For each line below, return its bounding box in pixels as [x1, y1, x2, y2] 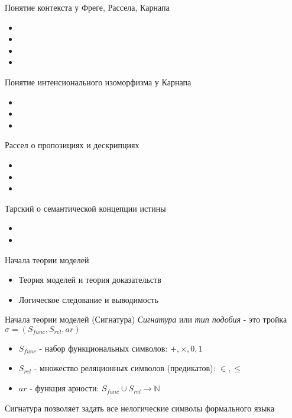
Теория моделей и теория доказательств [18, 273, 161, 286]
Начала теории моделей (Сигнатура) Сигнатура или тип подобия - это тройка [5, 313, 287, 326]
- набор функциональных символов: [39, 342, 168, 354]
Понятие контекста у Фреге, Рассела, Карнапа [5, 1, 170, 13]
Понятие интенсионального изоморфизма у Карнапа [5, 75, 192, 88]
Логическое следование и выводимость [18, 293, 158, 305]
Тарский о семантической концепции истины [5, 202, 166, 214]
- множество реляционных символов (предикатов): [34, 362, 216, 374]
